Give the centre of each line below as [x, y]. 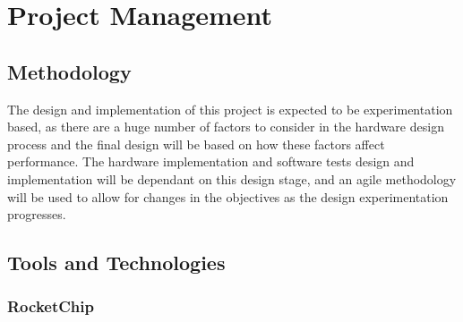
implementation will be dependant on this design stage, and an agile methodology [232, 178]
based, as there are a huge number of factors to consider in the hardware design [226, 127]
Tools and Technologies [116, 263]
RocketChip [51, 306]
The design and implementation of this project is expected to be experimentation [230, 109]
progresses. [37, 214]
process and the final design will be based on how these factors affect [196, 144]
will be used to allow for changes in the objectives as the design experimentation [228, 196]
